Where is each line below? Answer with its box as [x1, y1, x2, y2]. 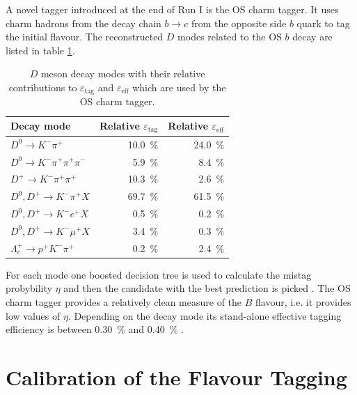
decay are [292, 29, 333, 44]
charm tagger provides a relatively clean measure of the [6, 295, 242, 309]
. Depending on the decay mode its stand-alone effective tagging [68, 308, 342, 323]
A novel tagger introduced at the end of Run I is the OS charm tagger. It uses [6, 2, 339, 16]
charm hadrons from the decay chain [6, 15, 161, 30]
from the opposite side [191, 15, 287, 30]
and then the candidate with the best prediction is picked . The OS [63, 281, 351, 295]
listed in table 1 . [6, 42, 75, 57]
